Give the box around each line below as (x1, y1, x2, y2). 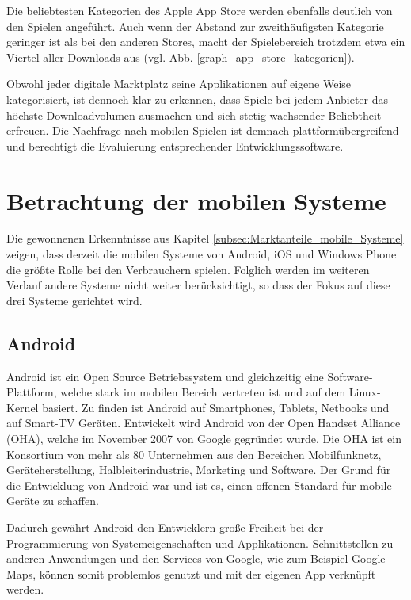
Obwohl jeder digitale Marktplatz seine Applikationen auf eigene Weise (6, 75, 352, 92)
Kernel (6, 399, 39, 415)
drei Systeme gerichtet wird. (6, 292, 143, 308)
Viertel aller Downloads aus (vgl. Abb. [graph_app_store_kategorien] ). (6, 48, 355, 65)
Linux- (348, 384, 381, 400)
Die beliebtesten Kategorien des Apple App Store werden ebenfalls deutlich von (6, 2, 393, 18)
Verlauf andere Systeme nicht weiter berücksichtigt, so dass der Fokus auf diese (6, 277, 390, 293)
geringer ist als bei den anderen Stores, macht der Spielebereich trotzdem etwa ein (6, 33, 405, 50)
